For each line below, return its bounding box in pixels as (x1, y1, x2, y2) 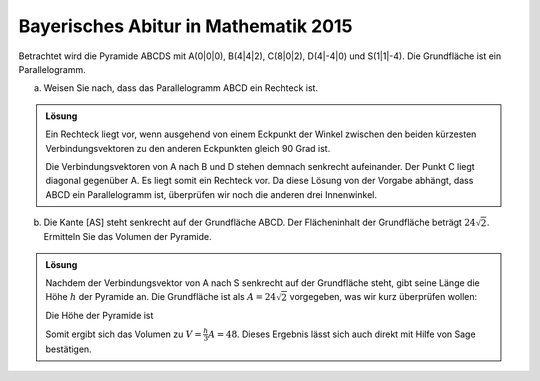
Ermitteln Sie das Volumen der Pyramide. (43, 231, 212, 243)
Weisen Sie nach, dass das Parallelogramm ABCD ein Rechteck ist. (43, 82, 319, 94)
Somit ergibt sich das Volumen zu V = (45, 328, 202, 340)
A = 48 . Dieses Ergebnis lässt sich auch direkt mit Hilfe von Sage (208, 328, 476, 340)
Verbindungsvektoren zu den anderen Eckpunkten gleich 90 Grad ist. (45, 142, 331, 154)
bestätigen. (45, 343, 92, 355)
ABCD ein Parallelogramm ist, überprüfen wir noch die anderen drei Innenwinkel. (45, 188, 377, 200)
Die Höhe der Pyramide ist (45, 310, 154, 322)
